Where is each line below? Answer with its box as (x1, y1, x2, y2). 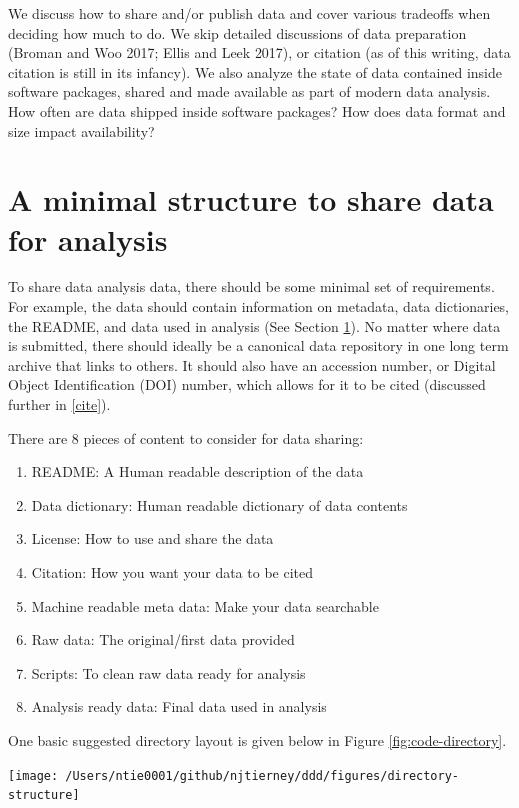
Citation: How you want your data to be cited (31, 562, 313, 582)
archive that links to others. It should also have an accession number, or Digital (8, 354, 496, 375)
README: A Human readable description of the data (31, 461, 364, 482)
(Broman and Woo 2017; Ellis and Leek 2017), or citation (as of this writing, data (8, 42, 511, 63)
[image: (8, 768, 59, 783)
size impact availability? (8, 120, 155, 141)
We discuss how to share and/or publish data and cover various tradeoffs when (8, 3, 491, 23)
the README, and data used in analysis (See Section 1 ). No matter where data (8, 315, 501, 336)
